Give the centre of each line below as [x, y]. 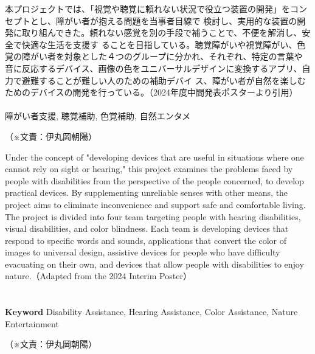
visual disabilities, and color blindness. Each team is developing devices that [147, 228]
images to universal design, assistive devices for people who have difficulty [143, 252]
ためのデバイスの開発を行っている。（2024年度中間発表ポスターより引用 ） [151, 92]
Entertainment [32, 323]
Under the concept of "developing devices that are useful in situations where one [154, 157]
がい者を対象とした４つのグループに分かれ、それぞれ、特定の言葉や [166, 56]
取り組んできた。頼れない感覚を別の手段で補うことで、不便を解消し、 [162, 33]
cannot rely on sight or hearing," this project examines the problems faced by [149, 169]
